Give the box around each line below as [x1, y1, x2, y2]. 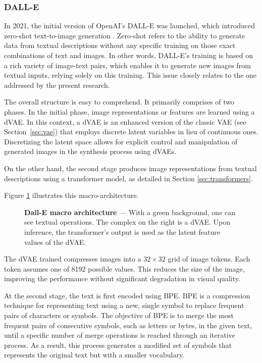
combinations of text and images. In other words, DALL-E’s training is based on [4, 50, 253, 60]
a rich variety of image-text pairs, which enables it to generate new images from [4, 60, 251, 70]
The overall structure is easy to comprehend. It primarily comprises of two [4, 96, 235, 107]
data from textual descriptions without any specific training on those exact [4, 40, 236, 50]
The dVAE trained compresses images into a [4, 253, 141, 264]
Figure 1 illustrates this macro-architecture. [4, 190, 139, 200]
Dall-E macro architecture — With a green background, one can [24, 206, 236, 217]
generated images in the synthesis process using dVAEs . [4, 146, 177, 157]
